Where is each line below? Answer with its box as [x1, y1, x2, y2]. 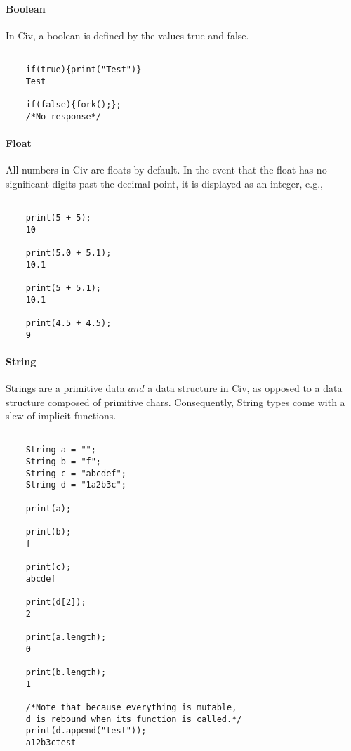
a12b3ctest [25, 737, 77, 747]
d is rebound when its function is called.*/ [25, 714, 242, 724]
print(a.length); [25, 632, 107, 642]
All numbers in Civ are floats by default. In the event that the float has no [6, 162, 327, 177]
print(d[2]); [25, 596, 86, 607]
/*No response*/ [25, 111, 102, 122]
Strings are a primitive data [6, 380, 125, 395]
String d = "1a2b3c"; [25, 480, 126, 490]
